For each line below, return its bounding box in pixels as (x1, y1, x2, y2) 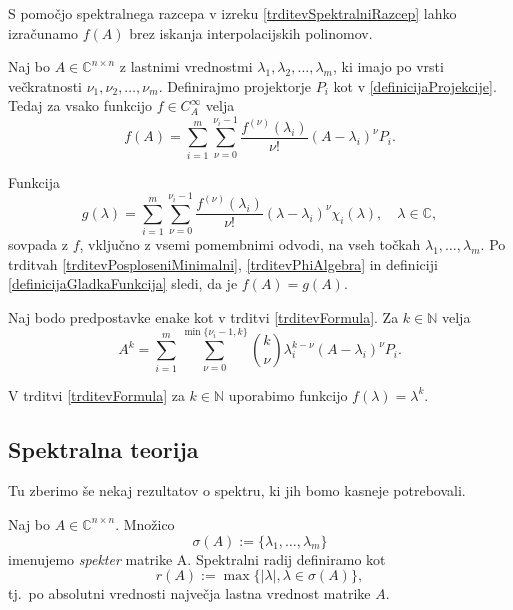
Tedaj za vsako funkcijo (8, 95, 152, 116)
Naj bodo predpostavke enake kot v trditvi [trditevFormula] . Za (8, 306, 399, 327)
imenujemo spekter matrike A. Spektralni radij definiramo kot (8, 548, 386, 569)
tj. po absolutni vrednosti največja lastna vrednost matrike (8, 583, 371, 604)
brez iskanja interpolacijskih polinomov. (129, 22, 373, 43)
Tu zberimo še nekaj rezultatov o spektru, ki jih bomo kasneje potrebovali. (8, 480, 466, 501)
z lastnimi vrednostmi (119, 56, 253, 77)
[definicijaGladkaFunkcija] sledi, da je (8, 273, 238, 294)
